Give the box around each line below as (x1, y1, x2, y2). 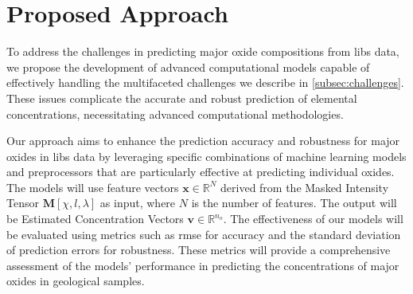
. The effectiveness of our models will (223, 210, 403, 227)
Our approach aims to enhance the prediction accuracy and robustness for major (6, 132, 400, 149)
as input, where (99, 194, 176, 211)
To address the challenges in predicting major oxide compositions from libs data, (6, 43, 399, 60)
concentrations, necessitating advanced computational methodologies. (6, 105, 344, 122)
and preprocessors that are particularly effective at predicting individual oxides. (6, 163, 395, 180)
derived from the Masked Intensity (220, 178, 389, 195)
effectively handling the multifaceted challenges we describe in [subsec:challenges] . (6, 74, 404, 91)
